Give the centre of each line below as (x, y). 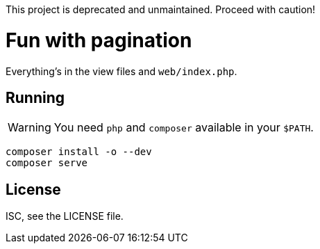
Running (35, 97)
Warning (30, 128)
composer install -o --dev (79, 152)
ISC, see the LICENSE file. (65, 216)
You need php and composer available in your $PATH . (184, 128)
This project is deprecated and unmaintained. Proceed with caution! (161, 9)
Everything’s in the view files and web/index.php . (121, 71)
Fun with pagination (99, 40)
